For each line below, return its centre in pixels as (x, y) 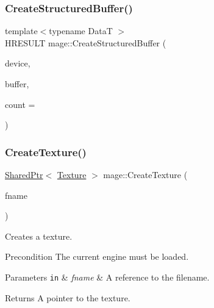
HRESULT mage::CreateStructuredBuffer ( (86, 42)
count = (20, 104)
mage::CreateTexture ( (145, 174)
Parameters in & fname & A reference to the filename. (107, 277)
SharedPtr (24, 174)
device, (18, 63)
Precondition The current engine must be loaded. (97, 256)
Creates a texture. (39, 236)
